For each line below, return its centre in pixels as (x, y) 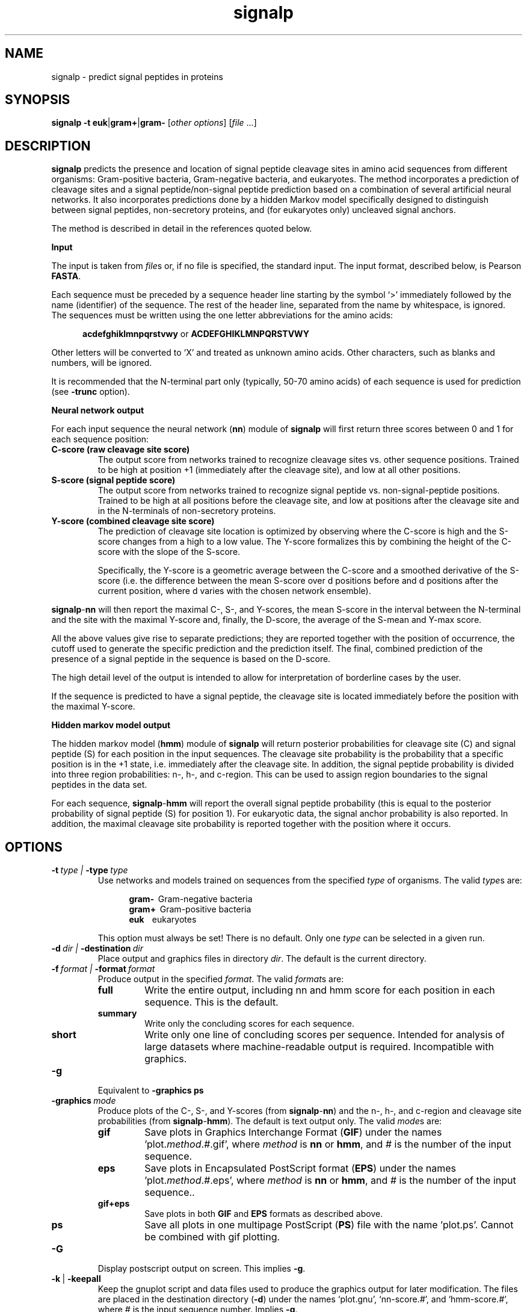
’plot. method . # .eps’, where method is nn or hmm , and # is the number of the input (330, 1180)
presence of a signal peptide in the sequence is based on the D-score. (191, 659)
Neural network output (98, 410)
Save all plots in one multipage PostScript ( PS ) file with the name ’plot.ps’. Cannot (329, 1225)
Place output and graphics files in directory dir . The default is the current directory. (262, 959)
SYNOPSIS (38, 100)
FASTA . (66, 276)
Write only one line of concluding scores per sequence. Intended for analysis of (325, 1035)
